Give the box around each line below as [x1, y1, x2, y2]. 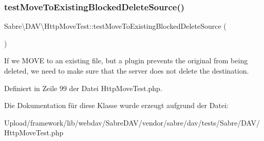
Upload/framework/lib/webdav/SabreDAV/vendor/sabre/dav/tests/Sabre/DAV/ [4, 117, 260, 128]
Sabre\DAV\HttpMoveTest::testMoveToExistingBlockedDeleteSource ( [4, 21, 227, 31]
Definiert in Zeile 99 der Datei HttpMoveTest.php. [4, 82, 162, 93]
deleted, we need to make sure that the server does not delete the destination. [4, 65, 249, 76]
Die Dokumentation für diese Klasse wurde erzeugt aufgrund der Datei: [4, 100, 229, 111]
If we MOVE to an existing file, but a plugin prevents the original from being [4, 55, 248, 66]
